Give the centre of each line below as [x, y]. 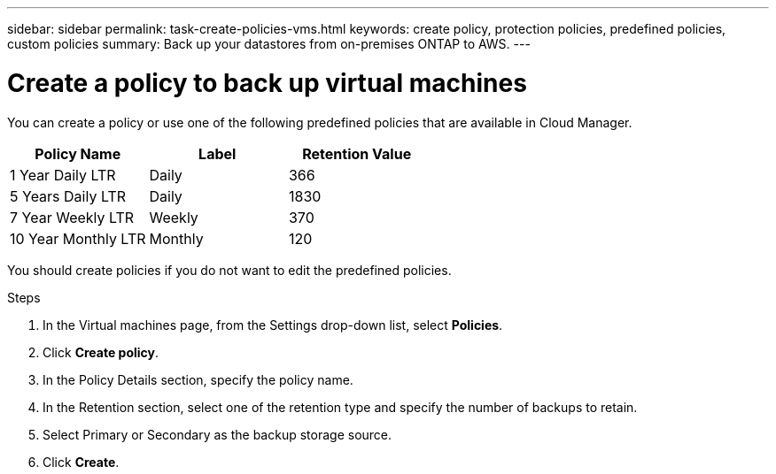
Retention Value [357, 153]
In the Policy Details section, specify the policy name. [198, 379]
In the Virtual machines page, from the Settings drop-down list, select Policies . [273, 325]
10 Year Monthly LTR [78, 238]
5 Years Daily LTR [68, 196]
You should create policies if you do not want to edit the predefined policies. [229, 270]
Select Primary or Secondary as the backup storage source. [217, 434]
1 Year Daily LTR [63, 175]
